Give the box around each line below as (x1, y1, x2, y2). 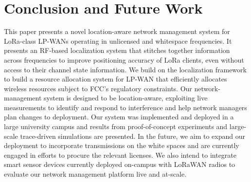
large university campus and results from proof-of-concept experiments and (4, 121, 228, 132)
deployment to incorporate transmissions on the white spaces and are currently (4, 140, 239, 150)
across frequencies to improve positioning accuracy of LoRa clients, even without (4, 54, 244, 65)
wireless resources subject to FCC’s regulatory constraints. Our (4, 83, 192, 93)
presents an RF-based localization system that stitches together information (4, 45, 230, 55)
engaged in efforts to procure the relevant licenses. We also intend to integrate (4, 149, 237, 160)
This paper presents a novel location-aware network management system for (4, 26, 230, 36)
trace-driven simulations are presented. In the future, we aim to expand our (20, 131, 245, 141)
